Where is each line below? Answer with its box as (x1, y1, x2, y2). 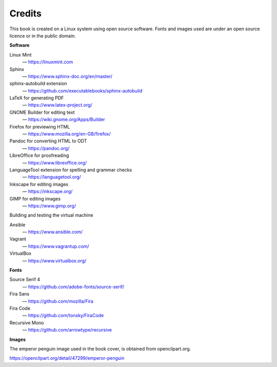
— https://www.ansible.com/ (22, 229, 83, 235)
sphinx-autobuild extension (9, 80, 67, 87)
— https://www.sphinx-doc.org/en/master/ (22, 73, 113, 79)
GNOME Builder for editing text (9, 109, 75, 115)
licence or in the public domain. (9, 32, 76, 39)
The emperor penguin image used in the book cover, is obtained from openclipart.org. (9, 345, 191, 352)
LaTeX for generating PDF (9, 95, 64, 101)
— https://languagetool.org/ (22, 174, 82, 180)
